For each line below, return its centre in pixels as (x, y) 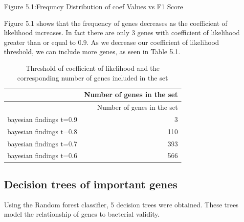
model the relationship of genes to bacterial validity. (82, 214)
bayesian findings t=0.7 (42, 143)
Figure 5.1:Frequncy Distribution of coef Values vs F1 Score (94, 6)
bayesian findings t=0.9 (42, 119)
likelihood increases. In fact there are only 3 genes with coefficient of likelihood (122, 32)
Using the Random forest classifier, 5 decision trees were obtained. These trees (121, 204)
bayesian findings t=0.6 (42, 155)
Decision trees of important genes (91, 184)
